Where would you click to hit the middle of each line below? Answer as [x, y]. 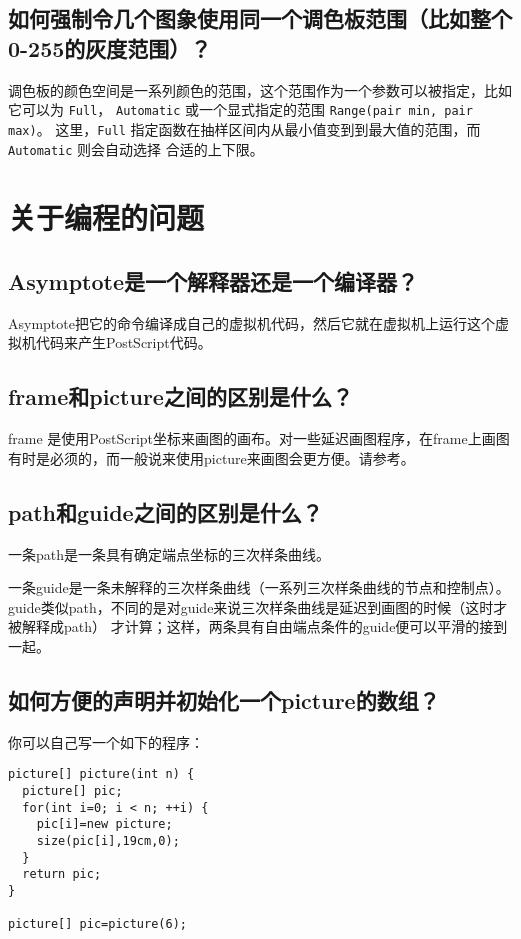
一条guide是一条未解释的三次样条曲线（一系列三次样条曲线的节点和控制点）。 [259, 587]
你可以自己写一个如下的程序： [106, 741]
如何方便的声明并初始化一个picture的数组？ [224, 699]
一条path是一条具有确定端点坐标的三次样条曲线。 [169, 553]
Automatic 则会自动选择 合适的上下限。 [136, 148]
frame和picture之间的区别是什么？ [180, 396]
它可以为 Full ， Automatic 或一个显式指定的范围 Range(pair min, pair [240, 109]
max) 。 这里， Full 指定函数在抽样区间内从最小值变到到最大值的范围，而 [244, 128]
